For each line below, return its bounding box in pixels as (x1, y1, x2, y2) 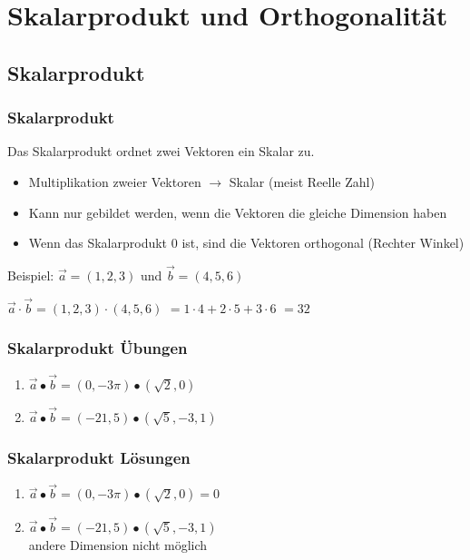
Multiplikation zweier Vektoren (28, 172, 201, 191)
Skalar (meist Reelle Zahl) (229, 172, 375, 191)
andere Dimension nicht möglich (28, 535, 208, 554)
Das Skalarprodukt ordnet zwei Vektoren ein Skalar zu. (7, 142, 315, 161)
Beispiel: (7, 265, 54, 284)
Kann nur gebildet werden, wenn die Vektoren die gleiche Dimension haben (28, 202, 447, 221)
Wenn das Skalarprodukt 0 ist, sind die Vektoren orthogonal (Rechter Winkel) (28, 233, 465, 252)
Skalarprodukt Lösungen (7, 446, 191, 468)
